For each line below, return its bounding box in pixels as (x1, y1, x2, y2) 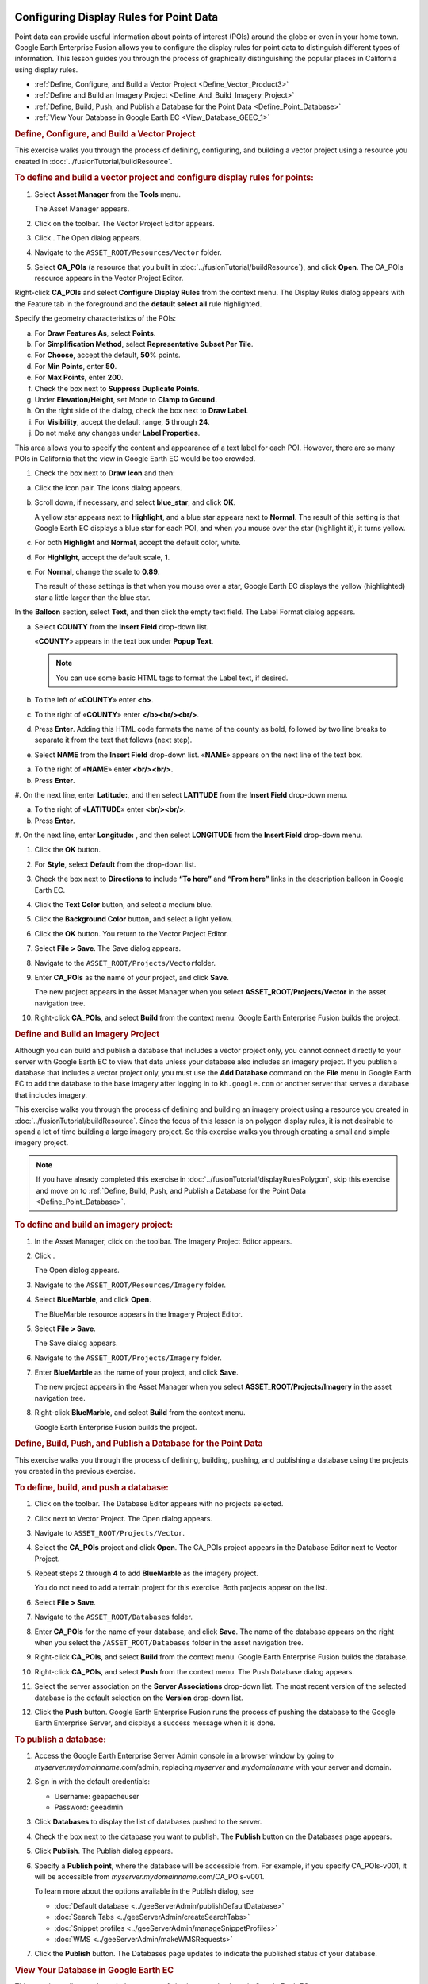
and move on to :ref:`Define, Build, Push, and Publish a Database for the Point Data (36, 1186, 307, 1195)
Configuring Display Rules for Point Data (14, 10, 218, 24)
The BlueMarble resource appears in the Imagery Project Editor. (34, 1309, 243, 1319)
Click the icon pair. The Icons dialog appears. (34, 483, 182, 492)
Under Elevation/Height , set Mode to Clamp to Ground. (34, 394, 218, 404)
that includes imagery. (14, 1090, 87, 1099)
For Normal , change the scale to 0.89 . (34, 567, 160, 577)
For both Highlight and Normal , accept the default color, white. (34, 538, 241, 548)
